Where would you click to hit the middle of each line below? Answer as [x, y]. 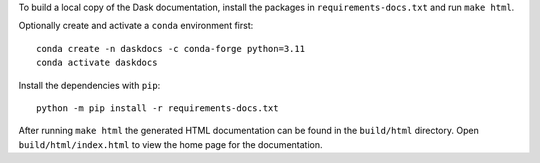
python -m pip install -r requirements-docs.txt [157, 108]
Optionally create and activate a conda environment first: [136, 26]
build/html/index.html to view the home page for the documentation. [170, 144]
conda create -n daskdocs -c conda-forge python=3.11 [170, 48]
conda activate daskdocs [97, 63]
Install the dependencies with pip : [89, 85]
